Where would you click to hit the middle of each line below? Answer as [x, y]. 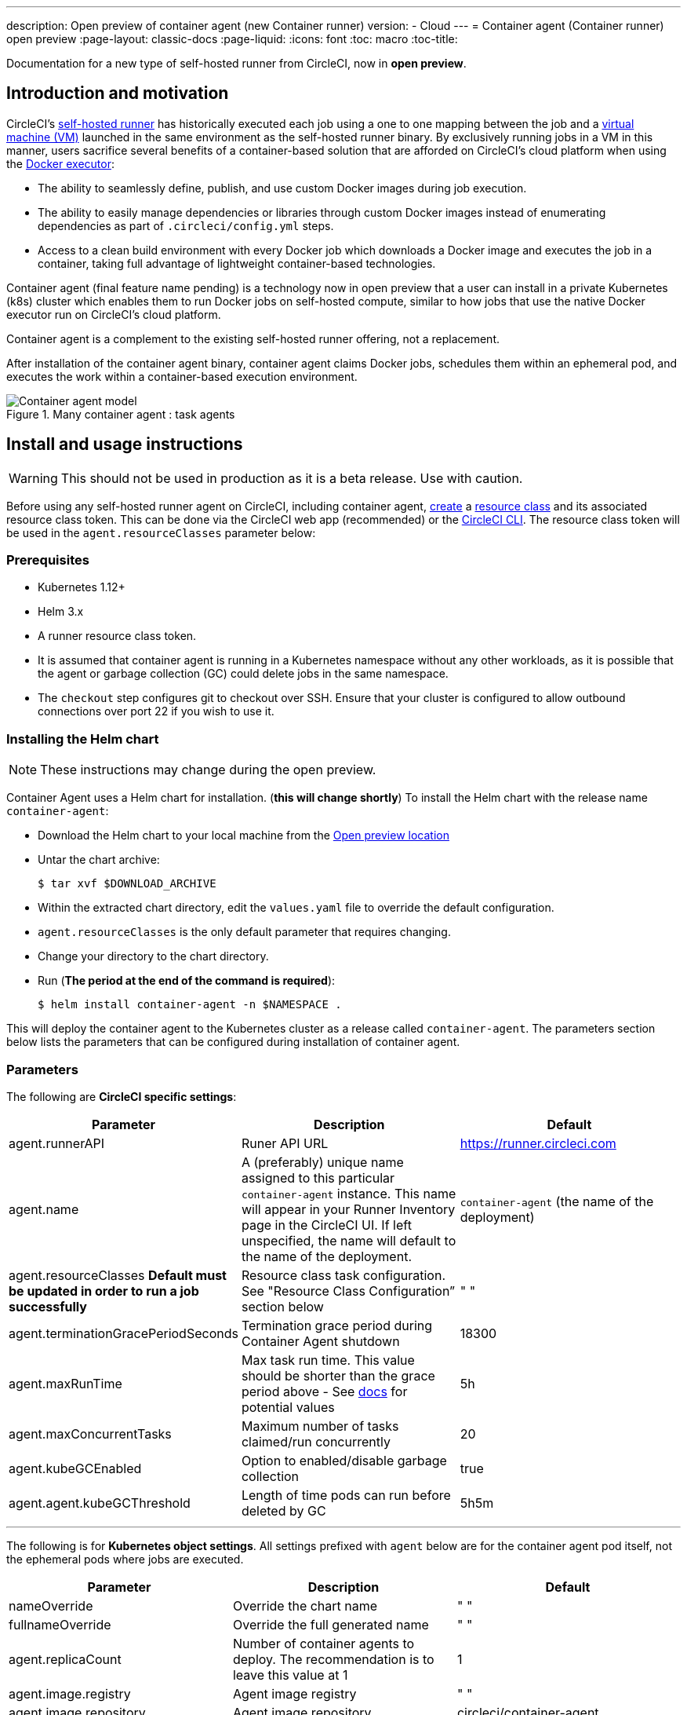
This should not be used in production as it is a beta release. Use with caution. [292, 478]
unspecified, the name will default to [349, 1240]
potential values [288, 1407]
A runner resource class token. [117, 636]
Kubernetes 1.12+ [82, 587]
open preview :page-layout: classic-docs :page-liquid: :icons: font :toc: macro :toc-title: [232, 39]
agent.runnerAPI [57, 1143]
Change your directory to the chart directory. [153, 956]
